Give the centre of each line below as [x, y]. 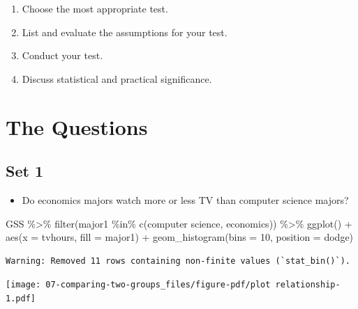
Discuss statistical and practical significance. [117, 78]
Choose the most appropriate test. [95, 8]
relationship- [308, 285]
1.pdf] [21, 298]
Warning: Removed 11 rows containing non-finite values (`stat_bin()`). [178, 261]
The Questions [77, 126]
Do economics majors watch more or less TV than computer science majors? [185, 199]
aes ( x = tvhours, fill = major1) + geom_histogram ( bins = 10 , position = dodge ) [180, 237]
